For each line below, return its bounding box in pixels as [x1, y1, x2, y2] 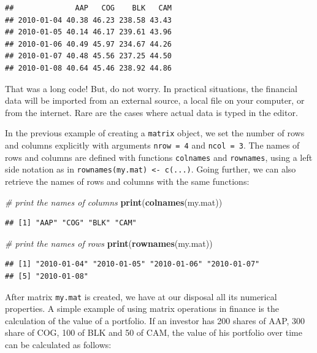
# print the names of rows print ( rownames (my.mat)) [5, 236, 213, 249]
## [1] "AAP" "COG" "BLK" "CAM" [5, 219, 137, 228]
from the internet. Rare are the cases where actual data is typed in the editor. [5, 106, 298, 118]
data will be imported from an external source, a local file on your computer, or [5, 94, 305, 107]
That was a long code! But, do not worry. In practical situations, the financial [5, 82, 297, 95]
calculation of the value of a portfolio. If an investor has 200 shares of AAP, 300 [5, 314, 305, 327]
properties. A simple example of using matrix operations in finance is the [5, 302, 279, 315]
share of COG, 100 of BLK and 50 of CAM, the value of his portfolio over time [5, 326, 302, 339]
